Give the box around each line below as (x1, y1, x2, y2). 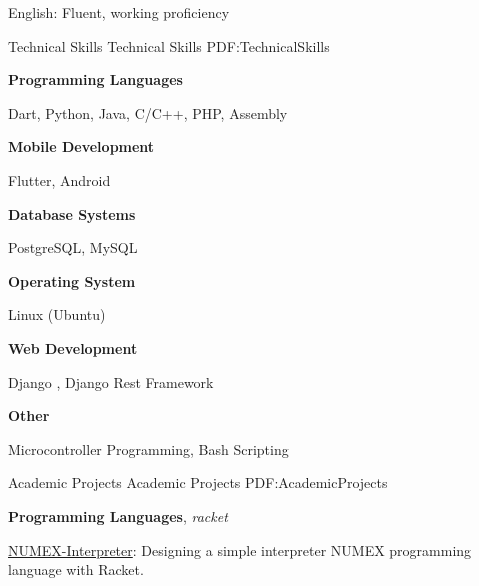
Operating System (8, 270, 136, 291)
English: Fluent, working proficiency (8, 2, 230, 22)
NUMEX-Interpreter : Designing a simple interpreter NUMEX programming (8, 539, 472, 560)
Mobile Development (8, 136, 155, 157)
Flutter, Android (8, 169, 111, 190)
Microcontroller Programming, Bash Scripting (8, 438, 289, 459)
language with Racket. (8, 559, 144, 580)
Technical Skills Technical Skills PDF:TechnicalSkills (8, 35, 330, 56)
